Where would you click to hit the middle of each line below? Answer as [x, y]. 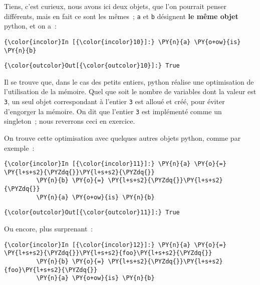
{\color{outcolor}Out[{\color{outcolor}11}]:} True [92, 213]
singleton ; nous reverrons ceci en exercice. [70, 121]
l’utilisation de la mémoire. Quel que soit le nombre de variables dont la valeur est [130, 91]
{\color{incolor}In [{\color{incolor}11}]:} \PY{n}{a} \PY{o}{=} [115, 164]
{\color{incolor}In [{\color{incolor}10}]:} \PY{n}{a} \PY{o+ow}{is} [122, 42]
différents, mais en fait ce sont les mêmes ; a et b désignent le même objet [121, 16]
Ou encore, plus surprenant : [49, 229]
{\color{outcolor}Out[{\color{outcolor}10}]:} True [92, 66]
